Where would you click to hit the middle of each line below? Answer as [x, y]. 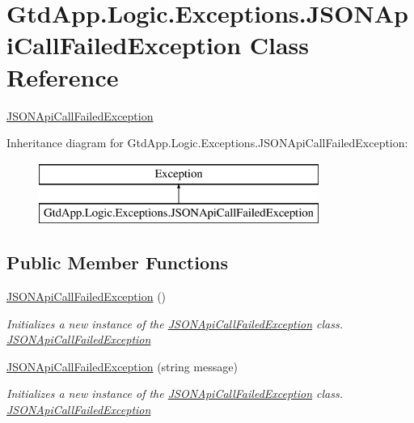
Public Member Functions [117, 262]
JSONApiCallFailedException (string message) [122, 366]
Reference [63, 76]
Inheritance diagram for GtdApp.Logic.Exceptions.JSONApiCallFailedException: [207, 143]
